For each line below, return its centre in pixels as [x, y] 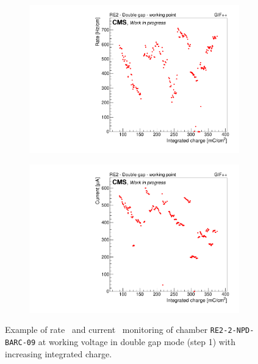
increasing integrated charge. [59, 353]
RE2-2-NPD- [232, 331]
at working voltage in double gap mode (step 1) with [137, 342]
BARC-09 [20, 343]
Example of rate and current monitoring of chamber [106, 330]
